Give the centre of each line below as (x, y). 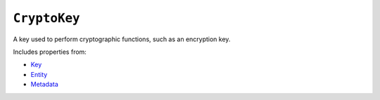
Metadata (45, 85)
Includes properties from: (50, 52)
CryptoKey (46, 18)
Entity (39, 74)
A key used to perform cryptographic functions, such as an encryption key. (122, 39)
